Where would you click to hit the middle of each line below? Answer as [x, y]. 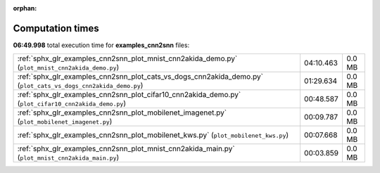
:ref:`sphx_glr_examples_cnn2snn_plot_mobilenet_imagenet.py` [122, 113]
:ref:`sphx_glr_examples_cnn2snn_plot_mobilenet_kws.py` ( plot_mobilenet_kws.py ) [153, 135]
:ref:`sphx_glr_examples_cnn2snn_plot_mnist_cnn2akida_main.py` [126, 149]
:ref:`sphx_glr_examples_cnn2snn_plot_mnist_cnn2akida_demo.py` [127, 58]
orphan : [25, 8]
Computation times [56, 28]
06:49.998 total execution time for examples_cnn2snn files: [101, 45]
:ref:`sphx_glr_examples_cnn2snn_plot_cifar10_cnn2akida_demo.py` [129, 95]
